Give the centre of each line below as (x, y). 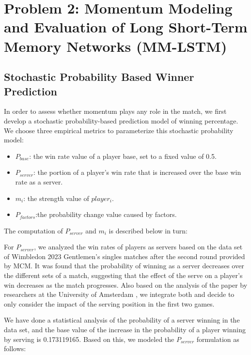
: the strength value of (56, 198)
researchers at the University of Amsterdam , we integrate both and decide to (119, 294)
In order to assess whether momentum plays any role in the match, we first (115, 111)
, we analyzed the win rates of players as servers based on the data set (138, 247)
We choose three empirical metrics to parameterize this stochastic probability (119, 130)
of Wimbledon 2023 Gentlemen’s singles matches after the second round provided (125, 256)
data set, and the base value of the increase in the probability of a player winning (125, 330)
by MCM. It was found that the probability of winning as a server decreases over (124, 266)
